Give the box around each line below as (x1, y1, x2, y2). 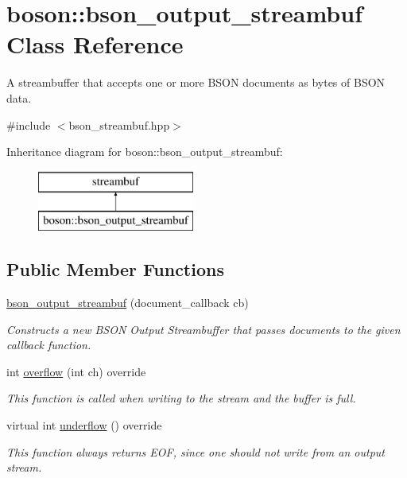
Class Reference (6, 28, 184, 60)
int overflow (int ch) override (6, 363, 146, 379)
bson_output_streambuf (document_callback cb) (6, 294, 249, 311)
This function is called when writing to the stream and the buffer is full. (6, 390, 356, 406)
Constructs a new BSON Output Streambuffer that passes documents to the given (6, 321, 401, 337)
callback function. (6, 336, 91, 353)
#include (6, 116, 51, 133)
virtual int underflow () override (6, 417, 162, 433)
